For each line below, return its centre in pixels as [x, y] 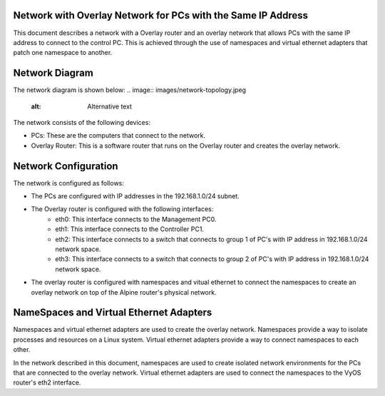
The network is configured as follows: [69, 183]
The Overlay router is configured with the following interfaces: [122, 209]
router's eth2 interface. [47, 382]
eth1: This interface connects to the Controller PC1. [130, 229]
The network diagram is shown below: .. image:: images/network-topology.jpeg [129, 90]
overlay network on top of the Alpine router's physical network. [124, 292]
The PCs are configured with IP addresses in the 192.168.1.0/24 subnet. [135, 196]
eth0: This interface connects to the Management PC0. [136, 219]
